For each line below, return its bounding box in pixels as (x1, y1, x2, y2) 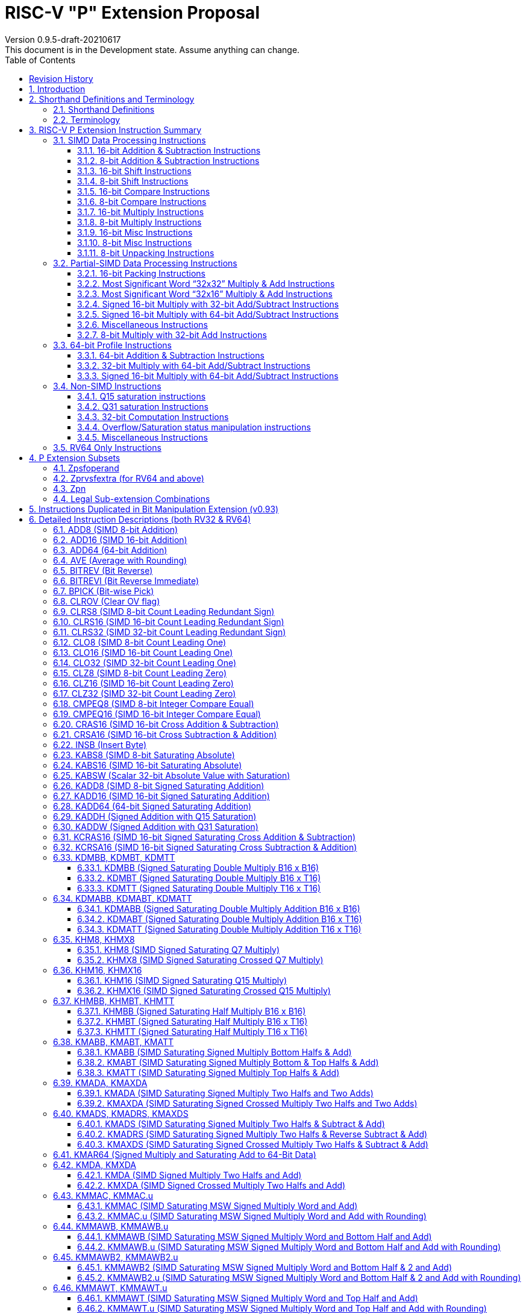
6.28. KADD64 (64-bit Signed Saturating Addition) (53, 800, 252, 811)
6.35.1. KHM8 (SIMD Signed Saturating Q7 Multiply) (77, 944, 280, 955)
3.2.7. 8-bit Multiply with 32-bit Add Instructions (77, 329, 267, 340)
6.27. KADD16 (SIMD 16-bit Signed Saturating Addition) (53, 790, 270, 801)
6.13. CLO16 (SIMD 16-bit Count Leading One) (53, 647, 233, 658)
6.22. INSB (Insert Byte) (53, 739, 147, 750)
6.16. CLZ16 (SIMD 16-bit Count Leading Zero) (53, 677, 234, 688)
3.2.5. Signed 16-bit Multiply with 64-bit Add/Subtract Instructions (77, 309, 339, 319)
